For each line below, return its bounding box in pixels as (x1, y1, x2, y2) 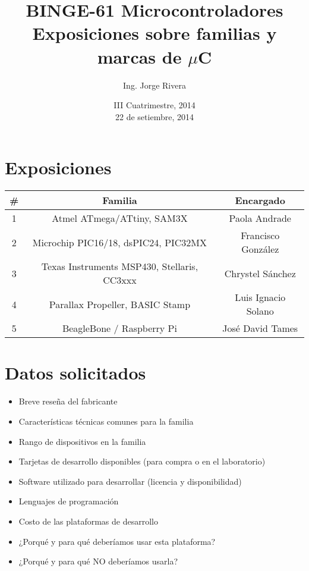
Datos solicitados (5, 360, 146, 385)
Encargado (235, 193, 286, 208)
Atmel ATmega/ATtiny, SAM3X (52, 211, 188, 225)
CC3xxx (103, 273, 137, 287)
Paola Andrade (229, 211, 291, 225)
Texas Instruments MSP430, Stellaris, (41, 259, 198, 274)
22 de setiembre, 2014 (115, 110, 194, 123)
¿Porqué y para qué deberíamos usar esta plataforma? (18, 535, 216, 547)
